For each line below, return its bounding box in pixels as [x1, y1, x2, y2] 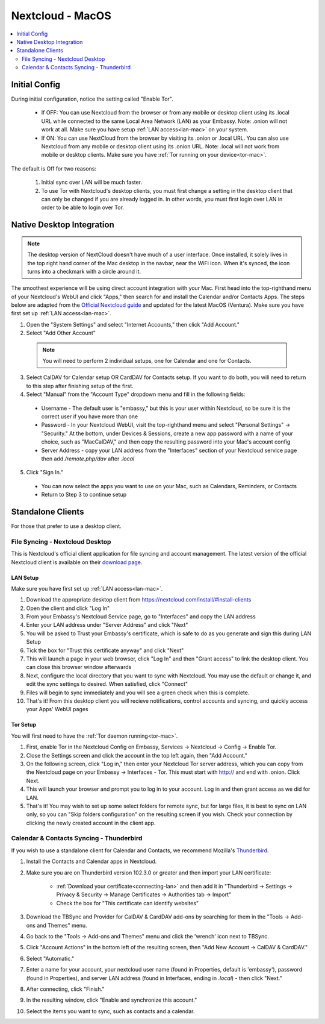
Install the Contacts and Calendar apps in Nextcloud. [26, 858, 157, 865]
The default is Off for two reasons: [11, 165, 96, 172]
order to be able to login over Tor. [41, 204, 125, 211]
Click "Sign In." [26, 469, 63, 476]
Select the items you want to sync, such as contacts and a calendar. [26, 1007, 195, 1015]
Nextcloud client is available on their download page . [11, 558, 143, 566]
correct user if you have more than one [41, 413, 138, 420]
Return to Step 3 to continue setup [41, 491, 127, 498]
